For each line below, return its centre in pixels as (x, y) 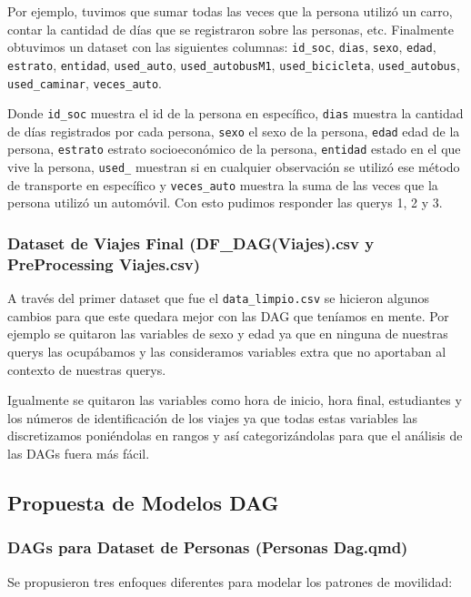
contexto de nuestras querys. (87, 369)
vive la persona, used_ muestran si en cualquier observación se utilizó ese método (234, 167)
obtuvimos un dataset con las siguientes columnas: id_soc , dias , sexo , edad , (222, 47)
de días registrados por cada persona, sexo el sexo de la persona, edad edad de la (234, 131)
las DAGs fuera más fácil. (79, 453)
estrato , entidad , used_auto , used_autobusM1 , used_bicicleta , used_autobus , (234, 64)
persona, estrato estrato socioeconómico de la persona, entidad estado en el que (234, 149)
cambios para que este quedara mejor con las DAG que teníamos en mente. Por (228, 315)
